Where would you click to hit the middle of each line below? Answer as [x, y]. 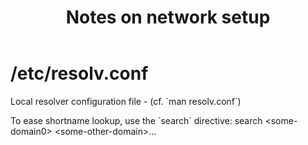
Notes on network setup [168, 17]
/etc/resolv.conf [79, 73]
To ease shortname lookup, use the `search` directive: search [136, 120]
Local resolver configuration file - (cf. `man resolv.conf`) [126, 101]
